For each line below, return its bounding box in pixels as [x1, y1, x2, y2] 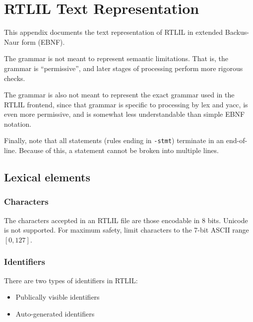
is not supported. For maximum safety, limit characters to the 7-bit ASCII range [4, 225, 249, 235]
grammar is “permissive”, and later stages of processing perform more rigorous [4, 63, 243, 73]
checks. [4, 73, 25, 83]
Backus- [225, 27, 249, 37]
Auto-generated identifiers [15, 308, 95, 319]
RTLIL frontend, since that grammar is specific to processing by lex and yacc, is [4, 99, 248, 109]
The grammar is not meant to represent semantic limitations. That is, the [4, 53, 228, 64]
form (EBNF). [21, 36, 65, 47]
